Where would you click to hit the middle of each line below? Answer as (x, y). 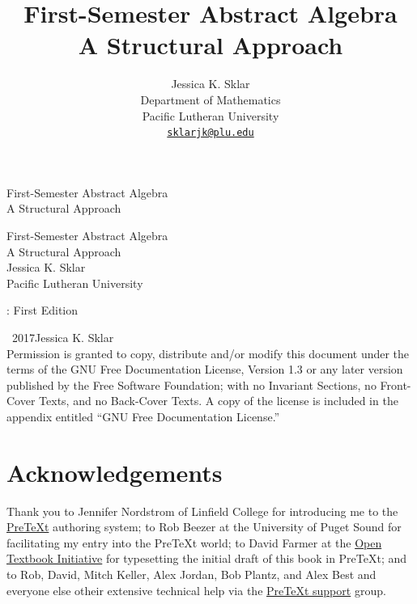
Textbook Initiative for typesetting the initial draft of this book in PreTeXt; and (207, 558)
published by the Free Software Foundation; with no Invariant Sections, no (191, 384)
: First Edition (43, 310)
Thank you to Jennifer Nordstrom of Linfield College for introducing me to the (202, 511)
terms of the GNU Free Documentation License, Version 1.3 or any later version (205, 369)
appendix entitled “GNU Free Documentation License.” (143, 416)
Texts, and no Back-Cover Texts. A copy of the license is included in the (219, 401)
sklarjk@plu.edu (211, 133)
